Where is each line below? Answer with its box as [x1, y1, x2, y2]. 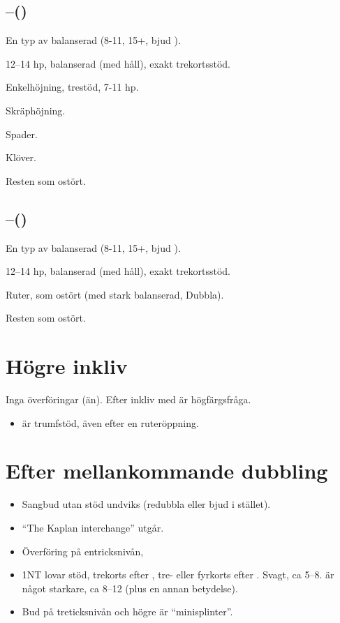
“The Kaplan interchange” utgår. [22, 520, 164, 534]
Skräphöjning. [6, 103, 66, 117]
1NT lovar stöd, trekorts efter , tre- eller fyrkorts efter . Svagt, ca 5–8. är [22, 567, 334, 582]
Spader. [6, 126, 38, 141]
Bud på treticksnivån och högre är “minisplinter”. [22, 604, 233, 619]
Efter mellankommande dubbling [6, 456, 328, 485]
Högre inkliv [6, 352, 128, 380]
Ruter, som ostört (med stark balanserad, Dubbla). [6, 287, 224, 301]
